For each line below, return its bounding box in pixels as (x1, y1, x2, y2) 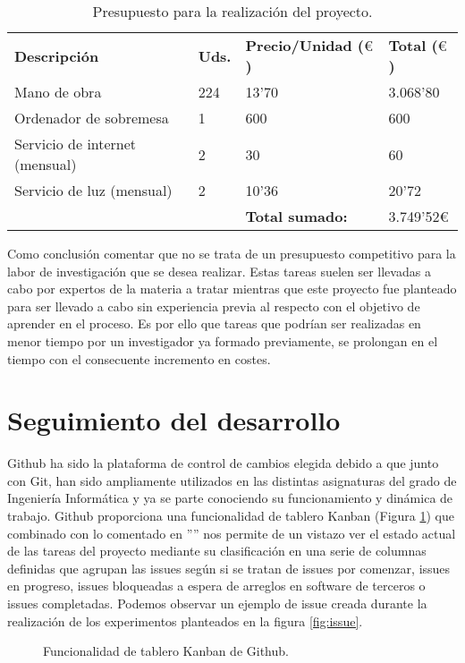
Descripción (14, 45, 99, 66)
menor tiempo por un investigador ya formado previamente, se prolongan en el (7, 331, 438, 350)
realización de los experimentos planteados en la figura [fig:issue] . (7, 611, 363, 630)
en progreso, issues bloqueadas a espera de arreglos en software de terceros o (7, 576, 426, 595)
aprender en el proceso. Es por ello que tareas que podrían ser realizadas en (7, 314, 421, 333)
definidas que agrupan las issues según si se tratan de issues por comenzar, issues (7, 558, 451, 577)
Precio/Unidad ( (245, 35, 364, 55)
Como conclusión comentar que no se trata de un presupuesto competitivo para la (7, 244, 456, 262)
